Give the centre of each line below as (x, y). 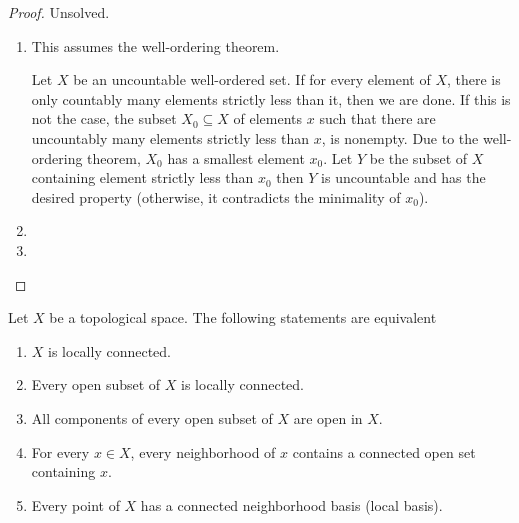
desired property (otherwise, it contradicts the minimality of (216, 196)
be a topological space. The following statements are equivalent (243, 317)
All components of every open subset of (152, 417)
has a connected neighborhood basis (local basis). (291, 504)
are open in (328, 417)
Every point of (75, 504)
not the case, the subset (104, 118)
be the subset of (418, 157)
